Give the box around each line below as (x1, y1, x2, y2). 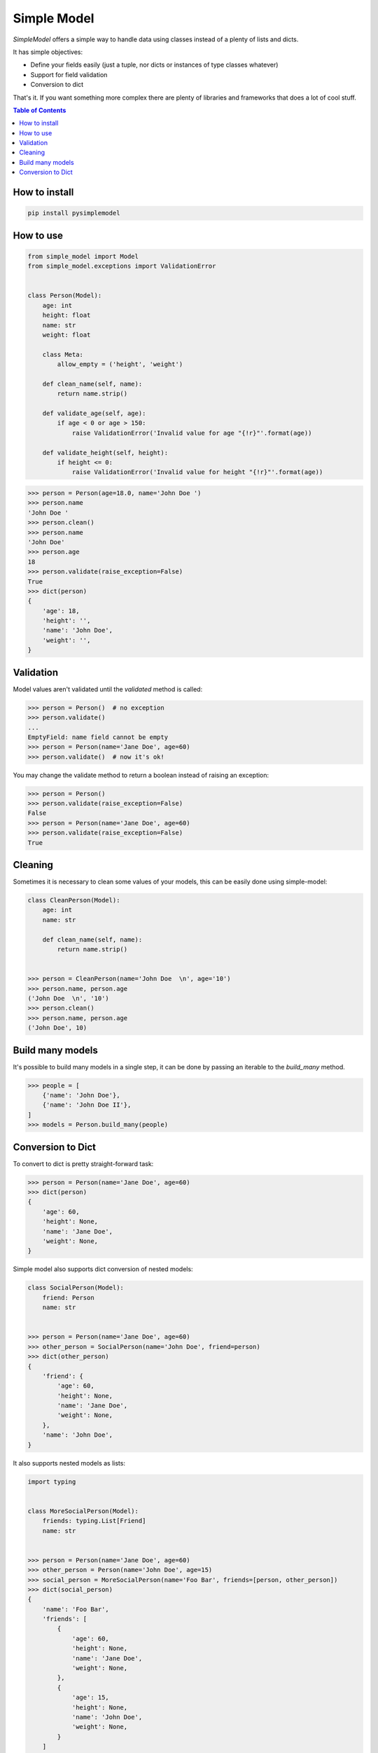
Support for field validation (30, 70, 108, 79)
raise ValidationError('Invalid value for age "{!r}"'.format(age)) (71, 428, 312, 437)
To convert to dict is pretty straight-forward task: (13, 1159, 154, 1167)
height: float (42, 311, 91, 319)
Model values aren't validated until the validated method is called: (13, 684, 203, 693)
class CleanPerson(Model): (27, 896, 120, 905)
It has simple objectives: (13, 48, 83, 56)
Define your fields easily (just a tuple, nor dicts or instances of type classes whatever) (30, 60, 279, 69)
